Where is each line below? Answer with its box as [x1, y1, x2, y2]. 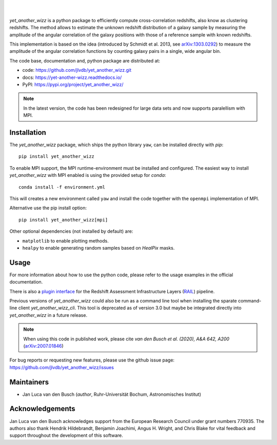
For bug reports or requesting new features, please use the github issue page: [9, 357, 174, 363]
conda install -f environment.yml [18, 184, 105, 190]
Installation [9, 128, 46, 137]
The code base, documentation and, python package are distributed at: [9, 57, 161, 64]
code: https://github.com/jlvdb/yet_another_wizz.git [22, 67, 132, 73]
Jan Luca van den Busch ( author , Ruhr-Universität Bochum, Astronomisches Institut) [22, 391, 202, 397]
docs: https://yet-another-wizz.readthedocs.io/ [22, 74, 122, 80]
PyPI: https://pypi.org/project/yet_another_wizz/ [22, 81, 124, 87]
